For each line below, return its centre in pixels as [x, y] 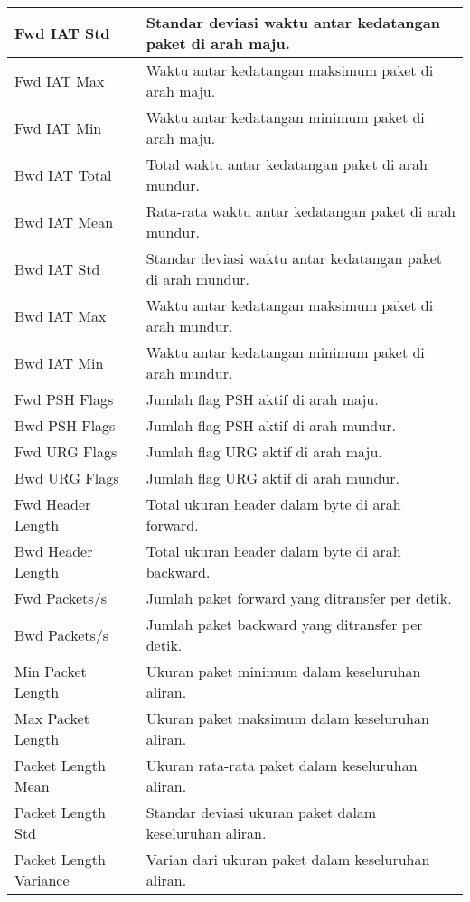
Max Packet [52, 718]
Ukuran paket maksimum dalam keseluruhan [287, 718]
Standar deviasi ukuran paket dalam [261, 812]
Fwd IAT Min [58, 127]
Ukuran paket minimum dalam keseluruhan [283, 671]
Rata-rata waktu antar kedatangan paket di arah [301, 211]
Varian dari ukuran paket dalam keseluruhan [288, 859]
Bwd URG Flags [67, 478]
